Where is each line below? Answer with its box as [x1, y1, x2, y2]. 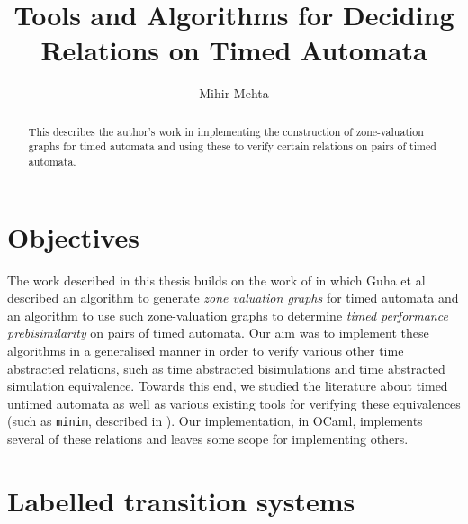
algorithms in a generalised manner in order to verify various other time [7, 340, 404, 359]
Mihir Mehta [199, 84, 269, 103]
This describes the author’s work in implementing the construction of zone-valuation [28, 123, 424, 139]
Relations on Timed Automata [40, 32, 427, 68]
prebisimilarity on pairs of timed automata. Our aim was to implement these [7, 323, 429, 342]
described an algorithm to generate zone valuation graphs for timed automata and [7, 288, 459, 307]
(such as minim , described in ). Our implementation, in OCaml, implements [7, 411, 423, 430]
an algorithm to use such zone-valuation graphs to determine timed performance [7, 305, 448, 324]
